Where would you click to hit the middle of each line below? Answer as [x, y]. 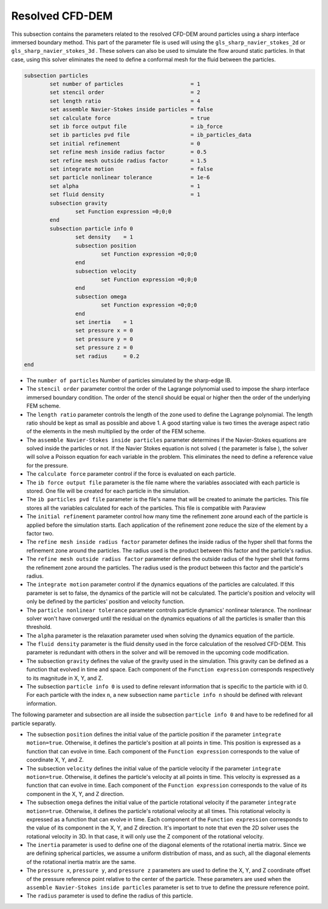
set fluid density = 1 [125, 195]
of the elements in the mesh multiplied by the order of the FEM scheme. [116, 431]
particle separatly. [34, 723]
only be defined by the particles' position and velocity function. [105, 602]
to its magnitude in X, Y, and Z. [65, 678]
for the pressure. [47, 465]
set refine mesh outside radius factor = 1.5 [128, 160]
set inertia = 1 [104, 322]
